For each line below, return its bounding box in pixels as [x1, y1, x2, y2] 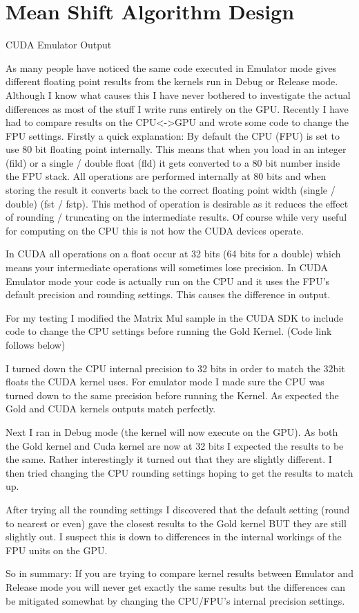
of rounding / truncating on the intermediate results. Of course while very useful [6, 210, 347, 224]
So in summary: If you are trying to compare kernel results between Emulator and [6, 566, 353, 580]
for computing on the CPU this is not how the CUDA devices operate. [6, 223, 304, 237]
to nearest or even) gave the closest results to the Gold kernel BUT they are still [6, 515, 347, 530]
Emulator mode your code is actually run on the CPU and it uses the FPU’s [6, 273, 330, 288]
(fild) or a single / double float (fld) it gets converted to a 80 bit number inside [6, 155, 340, 170]
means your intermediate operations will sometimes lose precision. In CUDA [6, 260, 329, 275]
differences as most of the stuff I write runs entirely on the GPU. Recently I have [6, 101, 349, 116]
